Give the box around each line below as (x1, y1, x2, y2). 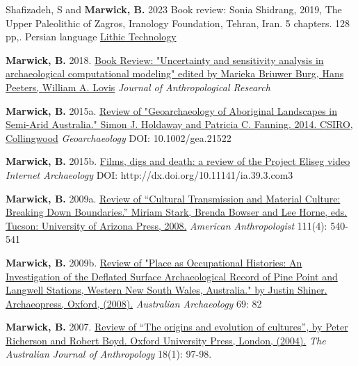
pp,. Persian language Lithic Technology (6, 29, 177, 44)
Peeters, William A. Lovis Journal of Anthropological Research (6, 79, 270, 94)
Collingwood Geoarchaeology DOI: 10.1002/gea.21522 (6, 130, 231, 145)
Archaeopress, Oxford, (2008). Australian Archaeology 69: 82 (6, 296, 262, 310)
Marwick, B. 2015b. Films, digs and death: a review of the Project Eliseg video (6, 154, 350, 168)
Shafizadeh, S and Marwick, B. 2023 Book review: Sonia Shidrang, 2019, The (6, 2, 342, 16)
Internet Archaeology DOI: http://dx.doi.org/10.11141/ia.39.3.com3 (6, 167, 293, 182)
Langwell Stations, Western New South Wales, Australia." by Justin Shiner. (6, 283, 327, 297)
